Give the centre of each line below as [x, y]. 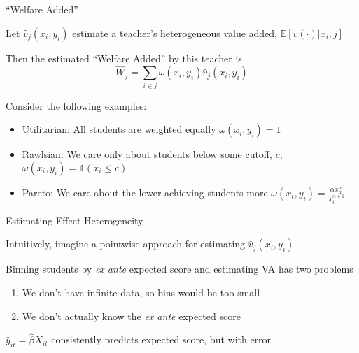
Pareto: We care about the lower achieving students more [145, 192]
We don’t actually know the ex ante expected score [131, 316]
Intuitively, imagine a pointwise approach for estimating [126, 244]
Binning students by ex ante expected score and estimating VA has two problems [179, 269]
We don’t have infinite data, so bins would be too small [141, 292]
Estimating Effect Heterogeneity [75, 220]
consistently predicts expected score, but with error [161, 339]
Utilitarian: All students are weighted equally [119, 129]
